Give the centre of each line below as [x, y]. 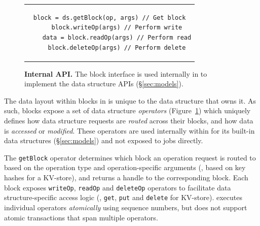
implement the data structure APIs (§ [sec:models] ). [104, 84]
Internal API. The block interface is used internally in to [116, 73]
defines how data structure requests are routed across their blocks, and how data [129, 120]
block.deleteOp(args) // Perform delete [117, 47]
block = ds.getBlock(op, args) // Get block [109, 18]
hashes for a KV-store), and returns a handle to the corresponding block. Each [126, 177]
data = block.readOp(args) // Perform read [117, 37]
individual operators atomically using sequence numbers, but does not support [126, 207]
